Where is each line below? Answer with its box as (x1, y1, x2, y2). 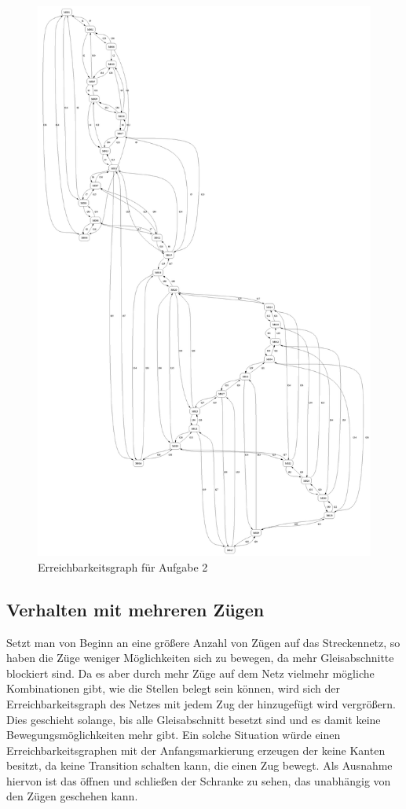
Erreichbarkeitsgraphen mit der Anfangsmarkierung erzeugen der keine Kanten (6, 741, 386, 758)
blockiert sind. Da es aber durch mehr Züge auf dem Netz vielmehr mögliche (6, 664, 375, 681)
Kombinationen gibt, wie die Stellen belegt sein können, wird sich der (6, 680, 340, 697)
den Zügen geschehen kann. (6, 788, 138, 804)
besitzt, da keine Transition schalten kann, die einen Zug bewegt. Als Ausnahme (6, 757, 393, 774)
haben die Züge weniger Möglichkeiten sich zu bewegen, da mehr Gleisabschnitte (6, 649, 394, 666)
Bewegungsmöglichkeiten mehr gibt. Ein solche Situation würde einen (6, 726, 341, 743)
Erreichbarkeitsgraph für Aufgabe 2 (38, 558, 208, 575)
